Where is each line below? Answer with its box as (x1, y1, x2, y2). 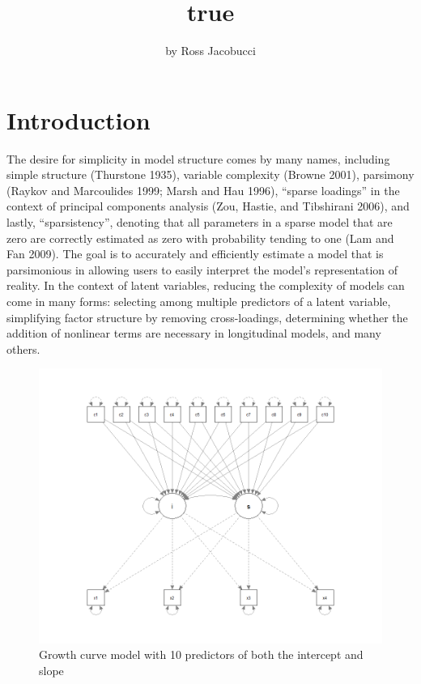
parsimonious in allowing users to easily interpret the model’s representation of (6, 261, 398, 278)
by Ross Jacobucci (165, 42, 256, 59)
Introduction (6, 103, 151, 136)
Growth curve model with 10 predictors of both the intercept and (39, 646, 364, 663)
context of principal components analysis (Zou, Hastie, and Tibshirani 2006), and (6, 198, 410, 215)
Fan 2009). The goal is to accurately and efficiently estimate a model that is (6, 245, 384, 262)
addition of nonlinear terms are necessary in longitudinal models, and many (6, 325, 381, 342)
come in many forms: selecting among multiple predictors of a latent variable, (6, 293, 391, 309)
